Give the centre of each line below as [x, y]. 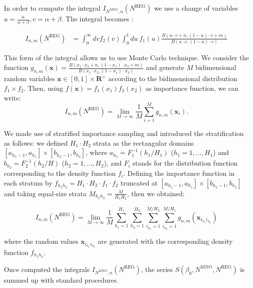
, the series [157, 269]
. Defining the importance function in [179, 173]
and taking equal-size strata [45, 193]
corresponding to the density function [60, 173]
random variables [29, 78]
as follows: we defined [36, 143]
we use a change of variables [196, 8]
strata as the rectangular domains [144, 143]
